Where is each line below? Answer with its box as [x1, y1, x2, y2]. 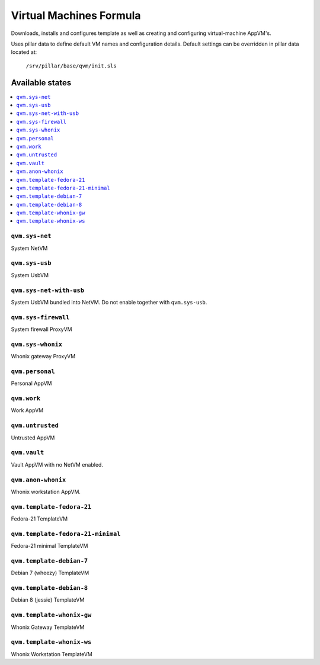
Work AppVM [11, 407, 44, 414]
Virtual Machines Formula [11, 9, 142, 22]
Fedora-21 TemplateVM [11, 515, 68, 522]
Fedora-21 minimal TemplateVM [11, 542, 88, 550]
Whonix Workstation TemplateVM [11, 650, 93, 657]
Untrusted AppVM [11, 434, 55, 441]
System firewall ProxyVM [11, 326, 72, 333]
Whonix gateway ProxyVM [11, 353, 76, 360]
